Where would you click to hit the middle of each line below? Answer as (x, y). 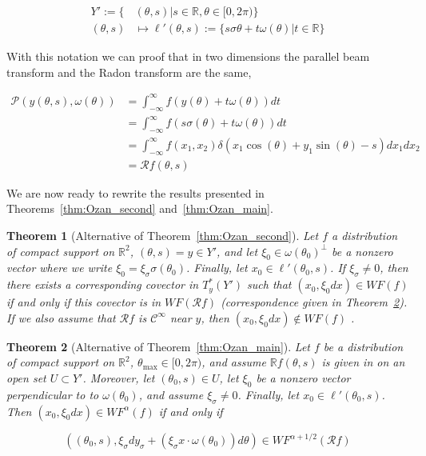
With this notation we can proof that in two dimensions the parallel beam (188, 56)
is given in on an (363, 362)
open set (26, 377)
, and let (237, 251)
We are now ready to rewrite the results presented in (135, 192)
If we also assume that (61, 317)
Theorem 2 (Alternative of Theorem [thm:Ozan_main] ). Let (158, 346)
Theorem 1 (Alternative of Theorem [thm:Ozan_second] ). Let (163, 235)
